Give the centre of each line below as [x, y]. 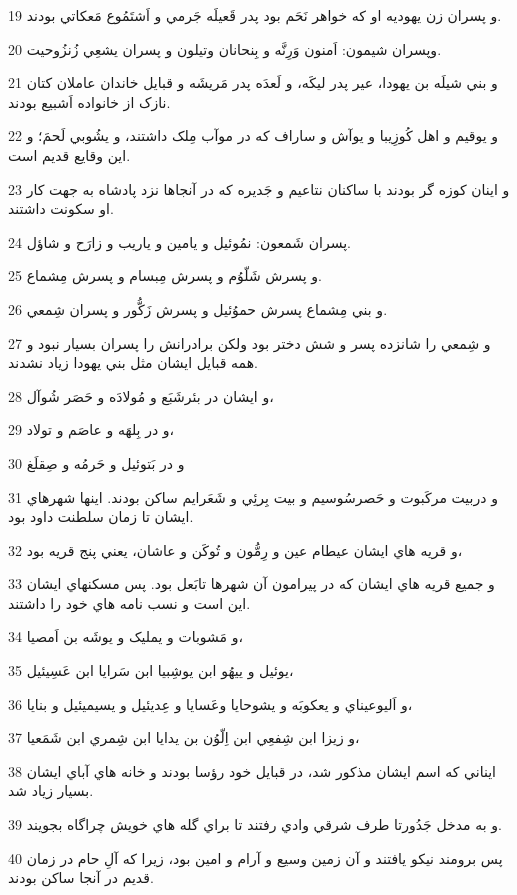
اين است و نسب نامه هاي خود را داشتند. [129, 602]
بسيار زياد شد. [51, 790]
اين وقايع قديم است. [69, 154]
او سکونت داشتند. [61, 208]
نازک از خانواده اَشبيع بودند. [89, 101]
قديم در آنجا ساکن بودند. [81, 877]
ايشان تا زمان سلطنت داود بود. [101, 516]
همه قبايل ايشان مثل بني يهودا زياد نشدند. [133, 362]
